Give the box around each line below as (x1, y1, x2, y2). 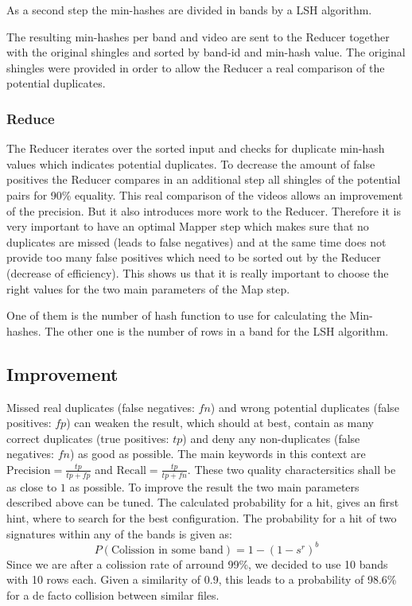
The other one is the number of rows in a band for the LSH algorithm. (45, 322, 389, 339)
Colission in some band (111, 544, 223, 556)
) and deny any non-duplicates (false (182, 429, 360, 446)
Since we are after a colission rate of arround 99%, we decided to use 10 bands (6, 555, 388, 572)
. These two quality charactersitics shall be (187, 460, 396, 477)
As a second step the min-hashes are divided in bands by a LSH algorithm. (6, 2, 372, 17)
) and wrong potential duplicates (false (210, 398, 399, 415)
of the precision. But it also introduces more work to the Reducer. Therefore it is (6, 202, 401, 219)
